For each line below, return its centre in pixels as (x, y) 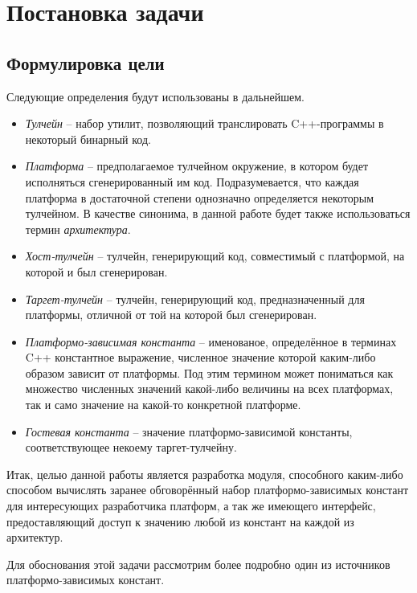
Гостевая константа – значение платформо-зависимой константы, (189, 431)
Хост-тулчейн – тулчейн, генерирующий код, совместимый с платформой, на (215, 256)
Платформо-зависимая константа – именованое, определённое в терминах (211, 341)
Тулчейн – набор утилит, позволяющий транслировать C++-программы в (204, 123)
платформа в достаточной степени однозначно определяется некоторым (199, 197)
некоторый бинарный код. (88, 139)
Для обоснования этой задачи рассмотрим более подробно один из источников (198, 564)
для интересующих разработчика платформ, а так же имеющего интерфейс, (191, 506)
